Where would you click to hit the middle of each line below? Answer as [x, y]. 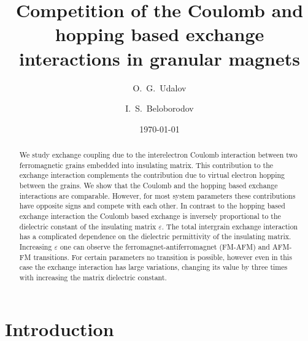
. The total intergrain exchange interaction [230, 226]
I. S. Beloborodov [160, 108]
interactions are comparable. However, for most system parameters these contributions [157, 195]
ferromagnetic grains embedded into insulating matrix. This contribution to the [146, 165]
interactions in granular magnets [160, 58]
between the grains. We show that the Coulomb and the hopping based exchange [148, 186]
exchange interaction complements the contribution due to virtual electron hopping [152, 175]
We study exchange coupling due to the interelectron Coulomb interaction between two [158, 155]
